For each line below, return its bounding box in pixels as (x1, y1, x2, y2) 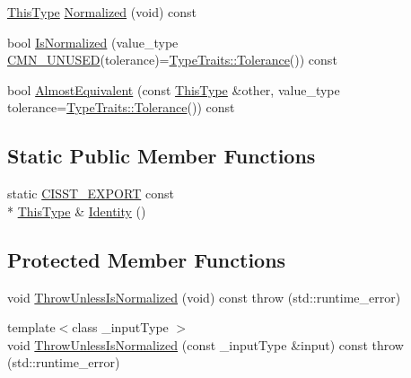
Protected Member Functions (7, 245, 286, 273)
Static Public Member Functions (7, 142, 316, 170)
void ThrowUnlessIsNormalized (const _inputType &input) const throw (7, 335, 404, 354)
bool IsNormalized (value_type (7, 32, 179, 51)
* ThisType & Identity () (7, 201, 146, 220)
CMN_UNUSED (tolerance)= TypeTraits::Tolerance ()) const (7, 50, 337, 69)
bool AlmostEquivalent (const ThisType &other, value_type (7, 80, 340, 99)
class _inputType (72, 318, 169, 337)
